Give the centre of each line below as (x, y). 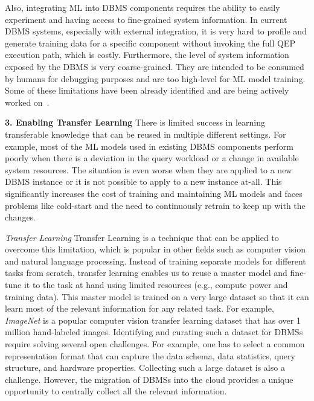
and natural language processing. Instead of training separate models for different (155, 261)
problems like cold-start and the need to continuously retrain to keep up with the (155, 205)
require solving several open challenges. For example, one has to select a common (155, 344)
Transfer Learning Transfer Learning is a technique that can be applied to (142, 237)
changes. (21, 217)
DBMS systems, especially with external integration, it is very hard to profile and (156, 31)
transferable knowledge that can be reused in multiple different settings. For (146, 134)
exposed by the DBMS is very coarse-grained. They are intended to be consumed (155, 66)
